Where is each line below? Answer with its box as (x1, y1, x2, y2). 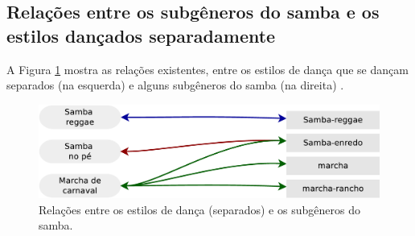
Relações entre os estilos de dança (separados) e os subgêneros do (39, 201, 360, 217)
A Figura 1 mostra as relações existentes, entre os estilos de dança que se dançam (6, 60, 409, 77)
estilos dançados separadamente (6, 23, 276, 48)
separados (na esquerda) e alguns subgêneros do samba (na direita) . (6, 77, 344, 93)
